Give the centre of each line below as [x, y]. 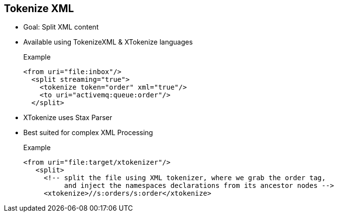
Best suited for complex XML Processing [88, 133]
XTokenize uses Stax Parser [68, 118]
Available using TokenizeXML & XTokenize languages [108, 42]
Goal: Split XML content [61, 27]
